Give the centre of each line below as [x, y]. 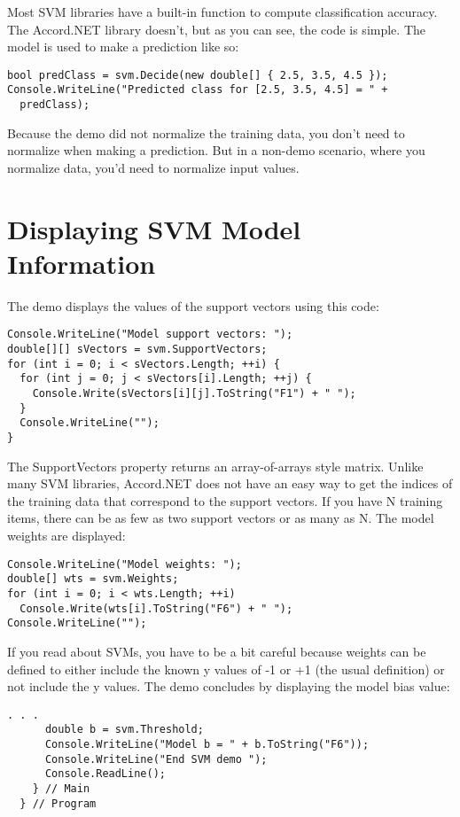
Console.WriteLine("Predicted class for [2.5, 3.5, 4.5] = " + [198, 90]
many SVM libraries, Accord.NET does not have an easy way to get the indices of [230, 483]
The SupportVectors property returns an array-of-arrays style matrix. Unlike [215, 466]
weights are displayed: [66, 536]
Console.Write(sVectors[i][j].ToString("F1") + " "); [194, 394]
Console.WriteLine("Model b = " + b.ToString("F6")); [207, 745]
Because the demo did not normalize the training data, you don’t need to [206, 132]
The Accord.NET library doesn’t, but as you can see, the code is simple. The [216, 29]
